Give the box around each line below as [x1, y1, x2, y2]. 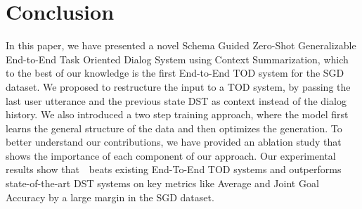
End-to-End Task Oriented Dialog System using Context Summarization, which [6, 51, 349, 66]
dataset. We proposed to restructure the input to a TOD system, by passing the [6, 79, 351, 94]
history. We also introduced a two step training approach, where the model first [6, 107, 349, 122]
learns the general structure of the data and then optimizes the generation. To [6, 120, 342, 135]
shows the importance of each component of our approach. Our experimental [6, 148, 336, 163]
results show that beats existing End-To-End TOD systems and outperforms [6, 162, 342, 177]
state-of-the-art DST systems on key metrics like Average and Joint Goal [6, 176, 319, 191]
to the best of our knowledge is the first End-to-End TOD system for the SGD [6, 65, 344, 80]
